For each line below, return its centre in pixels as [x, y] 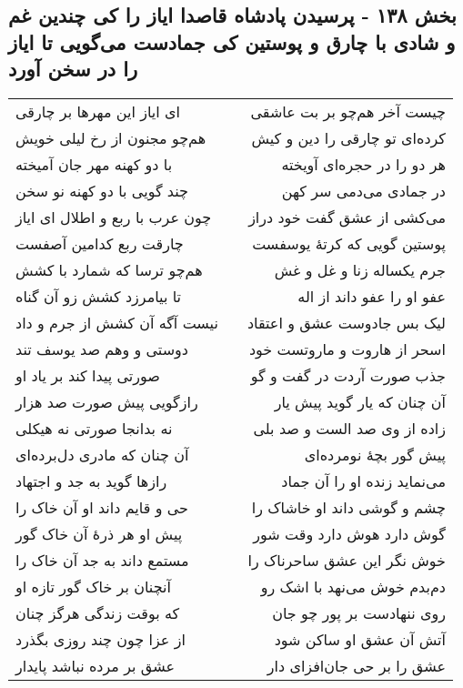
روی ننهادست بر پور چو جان [359, 612]
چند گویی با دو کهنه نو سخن [102, 190]
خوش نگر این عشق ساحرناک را [347, 560]
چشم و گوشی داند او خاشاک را [348, 507]
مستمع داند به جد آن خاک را [102, 560]
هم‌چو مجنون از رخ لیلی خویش [111, 137]
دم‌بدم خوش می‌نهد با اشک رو [353, 586]
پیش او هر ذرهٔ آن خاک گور [99, 533]
